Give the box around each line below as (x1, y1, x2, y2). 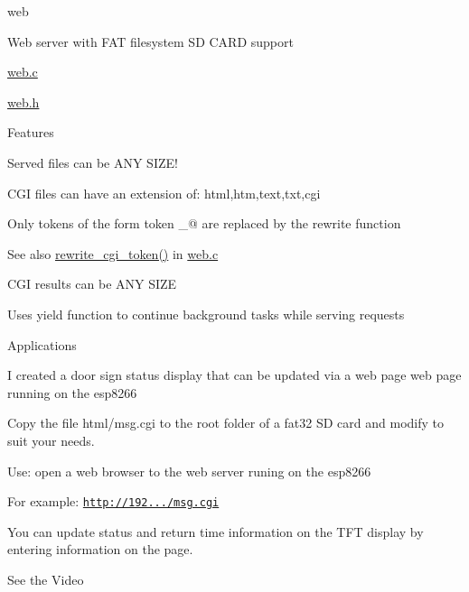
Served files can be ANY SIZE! (7, 153, 178, 171)
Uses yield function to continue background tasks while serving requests (7, 304, 405, 323)
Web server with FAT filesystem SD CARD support (7, 32, 294, 51)
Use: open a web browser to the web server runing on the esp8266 (7, 461, 371, 480)
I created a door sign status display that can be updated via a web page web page (7, 365, 462, 384)
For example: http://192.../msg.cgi (7, 492, 220, 511)
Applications (7, 335, 77, 354)
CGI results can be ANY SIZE (7, 274, 177, 293)
